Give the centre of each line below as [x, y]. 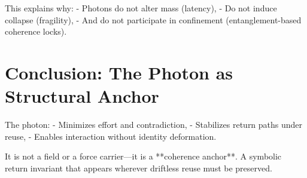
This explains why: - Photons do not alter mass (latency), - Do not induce [141, 8]
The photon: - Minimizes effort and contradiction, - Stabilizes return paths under [154, 125]
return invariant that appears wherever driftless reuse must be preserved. [139, 168]
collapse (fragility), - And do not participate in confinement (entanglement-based [153, 19]
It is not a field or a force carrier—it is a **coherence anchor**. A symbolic [143, 156]
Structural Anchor [82, 96]
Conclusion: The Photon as [119, 72]
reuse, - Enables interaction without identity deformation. [111, 136]
